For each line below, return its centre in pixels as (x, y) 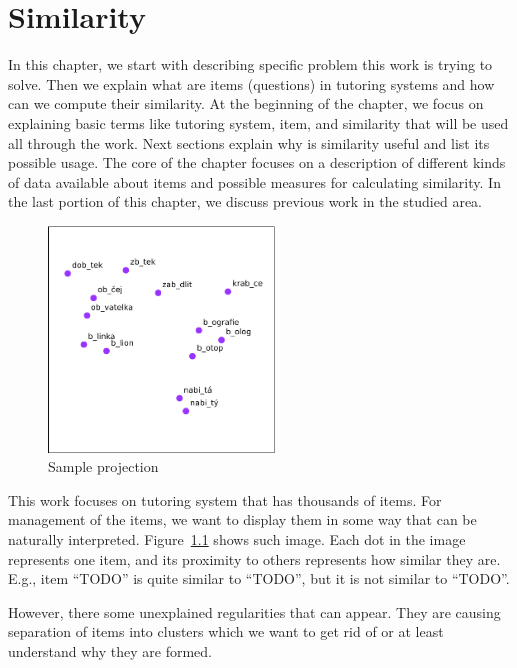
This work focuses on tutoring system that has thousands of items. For (225, 499)
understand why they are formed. (110, 650)
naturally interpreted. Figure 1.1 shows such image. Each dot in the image (237, 539)
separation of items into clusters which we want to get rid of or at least (226, 631)
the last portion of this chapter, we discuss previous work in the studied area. (245, 201)
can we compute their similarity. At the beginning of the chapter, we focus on (246, 103)
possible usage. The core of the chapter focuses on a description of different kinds (257, 162)
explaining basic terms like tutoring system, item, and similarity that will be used (258, 122)
